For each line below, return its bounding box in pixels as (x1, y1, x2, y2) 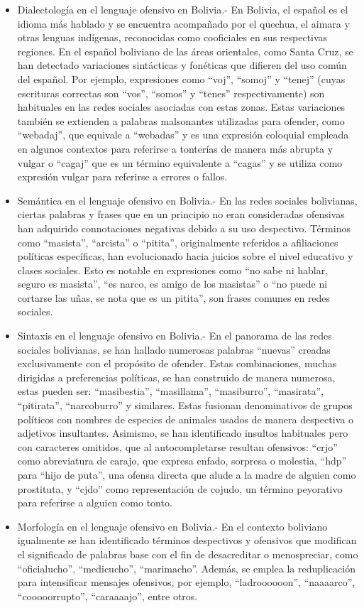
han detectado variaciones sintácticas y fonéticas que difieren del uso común (17, 58, 347, 72)
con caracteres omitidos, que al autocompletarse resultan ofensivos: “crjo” (17, 439, 338, 454)
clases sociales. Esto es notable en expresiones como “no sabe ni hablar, (17, 262, 329, 277)
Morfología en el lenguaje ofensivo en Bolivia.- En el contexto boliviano (17, 519, 328, 533)
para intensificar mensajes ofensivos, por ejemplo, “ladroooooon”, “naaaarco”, (17, 575, 355, 590)
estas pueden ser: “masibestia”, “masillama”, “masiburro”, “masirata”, (17, 384, 324, 398)
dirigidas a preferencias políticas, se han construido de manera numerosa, (17, 369, 336, 384)
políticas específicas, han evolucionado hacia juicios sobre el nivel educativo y (17, 249, 353, 264)
